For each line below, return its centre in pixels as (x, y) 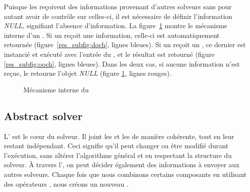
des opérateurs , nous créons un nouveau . (66, 183)
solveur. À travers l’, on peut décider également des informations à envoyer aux (122, 165)
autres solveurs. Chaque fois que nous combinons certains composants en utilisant (125, 174)
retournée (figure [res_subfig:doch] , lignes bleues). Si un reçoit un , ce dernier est (125, 44)
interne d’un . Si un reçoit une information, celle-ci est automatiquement (112, 35)
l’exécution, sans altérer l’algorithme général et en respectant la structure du (118, 155)
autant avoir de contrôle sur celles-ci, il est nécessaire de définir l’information (118, 16)
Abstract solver (43, 115)
